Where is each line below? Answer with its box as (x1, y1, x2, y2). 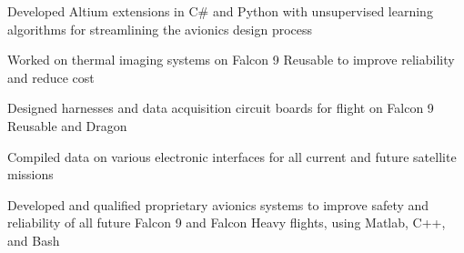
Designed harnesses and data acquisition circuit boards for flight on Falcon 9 (7, 98, 434, 117)
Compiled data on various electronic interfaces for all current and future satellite (7, 147, 457, 166)
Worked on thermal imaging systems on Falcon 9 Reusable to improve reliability (7, 50, 455, 69)
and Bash (7, 230, 60, 249)
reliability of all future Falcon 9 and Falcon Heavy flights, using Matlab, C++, (7, 213, 446, 232)
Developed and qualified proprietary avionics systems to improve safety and (7, 195, 429, 214)
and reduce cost (7, 67, 95, 86)
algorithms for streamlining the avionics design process (7, 19, 313, 38)
